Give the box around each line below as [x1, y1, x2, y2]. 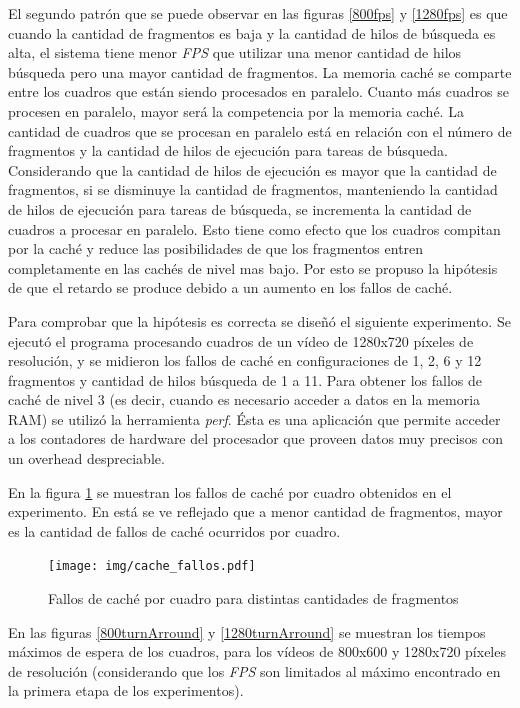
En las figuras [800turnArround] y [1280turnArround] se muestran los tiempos [8, 621, 486, 642]
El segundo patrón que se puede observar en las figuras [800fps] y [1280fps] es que [8, 3, 508, 23]
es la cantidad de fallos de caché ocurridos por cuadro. [8, 520, 341, 541]
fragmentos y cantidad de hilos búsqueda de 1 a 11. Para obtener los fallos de [8, 369, 482, 390]
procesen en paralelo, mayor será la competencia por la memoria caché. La [8, 100, 464, 121]
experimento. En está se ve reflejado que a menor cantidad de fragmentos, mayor [8, 501, 503, 522]
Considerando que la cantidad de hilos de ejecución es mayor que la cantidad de [8, 159, 497, 180]
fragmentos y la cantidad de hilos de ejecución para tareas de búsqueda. [8, 140, 448, 161]
